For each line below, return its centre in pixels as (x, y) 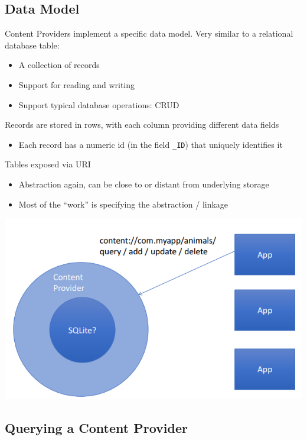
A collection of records (59, 65)
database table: (32, 45)
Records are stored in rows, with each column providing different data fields (142, 124)
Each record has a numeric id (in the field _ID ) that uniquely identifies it (151, 144)
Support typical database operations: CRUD (99, 104)
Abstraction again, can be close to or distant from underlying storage (144, 184)
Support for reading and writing (77, 84)
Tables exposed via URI (48, 164)
